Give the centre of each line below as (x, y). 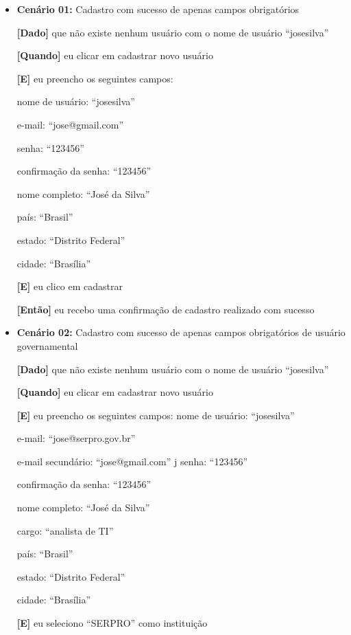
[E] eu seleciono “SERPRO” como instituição (112, 623)
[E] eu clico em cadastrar (70, 286)
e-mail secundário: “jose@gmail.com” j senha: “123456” (132, 461)
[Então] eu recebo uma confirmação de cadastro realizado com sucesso (166, 309)
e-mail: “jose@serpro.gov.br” (76, 438)
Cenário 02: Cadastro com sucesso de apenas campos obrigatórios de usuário (181, 332)
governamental (47, 345)
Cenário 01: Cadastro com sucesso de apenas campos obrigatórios (158, 9)
